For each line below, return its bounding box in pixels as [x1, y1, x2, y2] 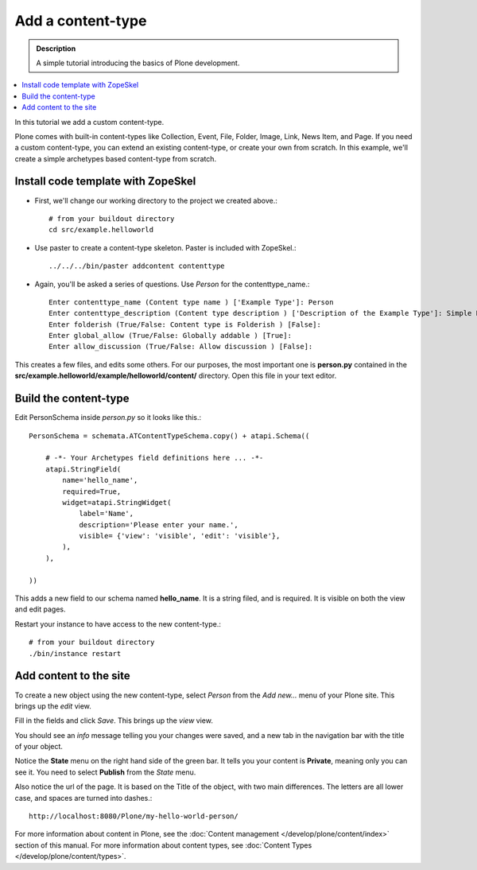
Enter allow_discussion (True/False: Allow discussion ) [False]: [48, 342, 313, 351]
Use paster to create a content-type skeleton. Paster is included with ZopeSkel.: [34, 243, 297, 252]
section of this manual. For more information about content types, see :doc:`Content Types [14, 840, 312, 850]
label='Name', [79, 509, 134, 519]
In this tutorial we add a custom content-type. [14, 117, 165, 126]
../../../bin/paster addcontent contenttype [48, 262, 226, 270]
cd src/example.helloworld [48, 225, 154, 235]
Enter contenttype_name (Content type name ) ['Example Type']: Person [48, 297, 334, 306]
